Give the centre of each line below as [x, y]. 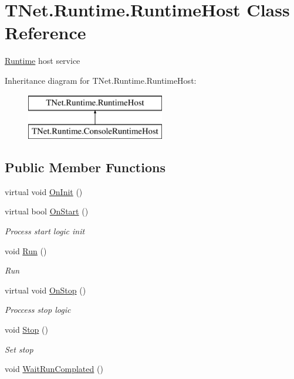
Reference [45, 33]
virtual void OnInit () [44, 191]
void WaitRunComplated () [54, 369]
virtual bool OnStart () [47, 211]
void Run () [26, 250]
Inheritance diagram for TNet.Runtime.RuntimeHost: [101, 80]
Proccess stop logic [38, 310]
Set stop [19, 349]
